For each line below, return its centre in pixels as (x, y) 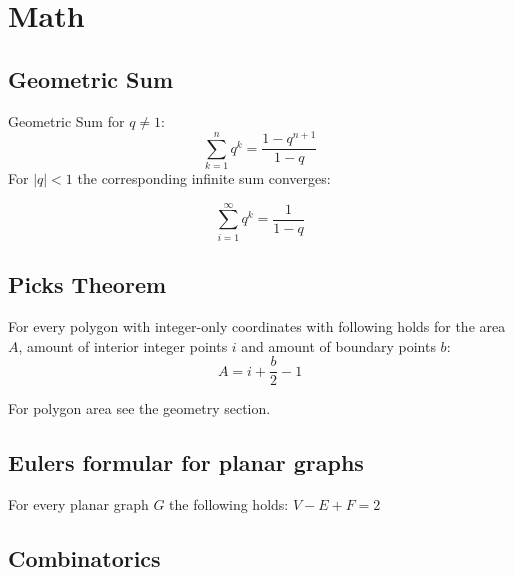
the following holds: (229, 504)
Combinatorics (84, 558)
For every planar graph (78, 504)
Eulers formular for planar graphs (186, 462)
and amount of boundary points (338, 345)
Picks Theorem (87, 284)
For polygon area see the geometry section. (139, 408)
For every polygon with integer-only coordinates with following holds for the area (257, 325)
